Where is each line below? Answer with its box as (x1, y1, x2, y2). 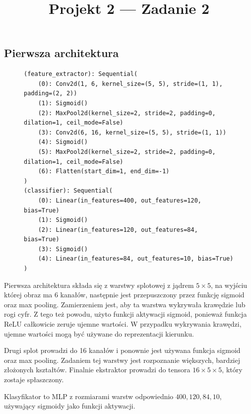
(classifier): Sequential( (24, 187, 113, 195)
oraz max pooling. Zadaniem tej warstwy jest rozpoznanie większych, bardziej (4, 354, 240, 365)
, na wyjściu (210, 279, 248, 290)
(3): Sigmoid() (38, 245, 88, 253)
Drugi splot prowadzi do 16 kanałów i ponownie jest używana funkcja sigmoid (4, 345, 241, 355)
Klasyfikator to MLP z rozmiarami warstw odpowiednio (4, 391, 174, 401)
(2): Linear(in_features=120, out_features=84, (38, 226, 198, 233)
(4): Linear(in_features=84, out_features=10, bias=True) (38, 255, 234, 263)
